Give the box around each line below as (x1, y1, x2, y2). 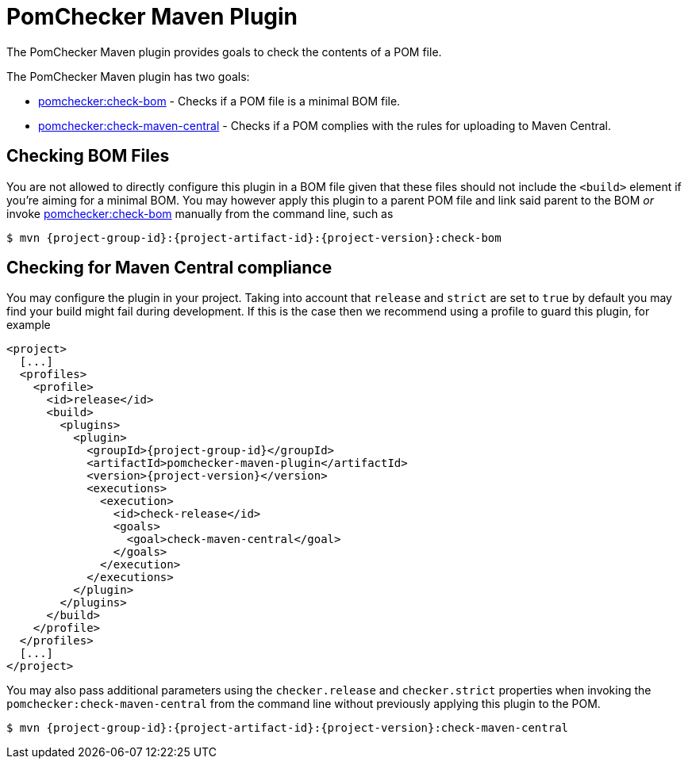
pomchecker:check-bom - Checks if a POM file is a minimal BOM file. (38, 94, 401, 108)
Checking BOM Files (6, 146, 170, 166)
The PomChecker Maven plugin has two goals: (6, 69, 250, 83)
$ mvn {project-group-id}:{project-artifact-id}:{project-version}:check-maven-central (6, 721, 569, 735)
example (6, 318, 51, 332)
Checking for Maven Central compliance (6, 258, 332, 278)
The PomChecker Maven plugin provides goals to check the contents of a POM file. (6, 44, 442, 59)
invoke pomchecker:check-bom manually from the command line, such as (6, 206, 394, 220)
